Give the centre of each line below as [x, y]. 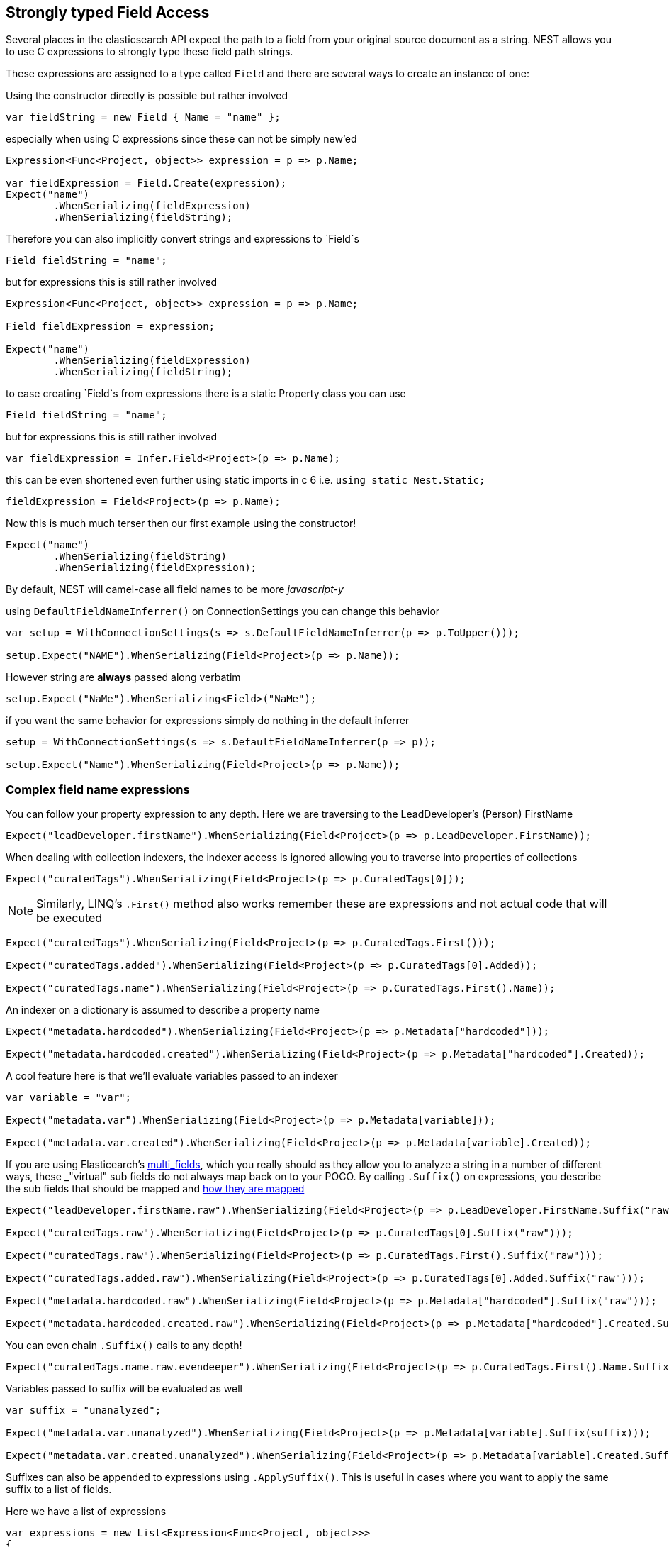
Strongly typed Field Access [108, 12]
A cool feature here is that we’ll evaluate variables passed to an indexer [172, 1076]
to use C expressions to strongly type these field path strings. [150, 52]
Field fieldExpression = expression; [111, 327]
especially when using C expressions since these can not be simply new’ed [181, 139]
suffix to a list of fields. [59, 1490]
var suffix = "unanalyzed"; [84, 1410]
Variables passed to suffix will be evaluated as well [124, 1389]
